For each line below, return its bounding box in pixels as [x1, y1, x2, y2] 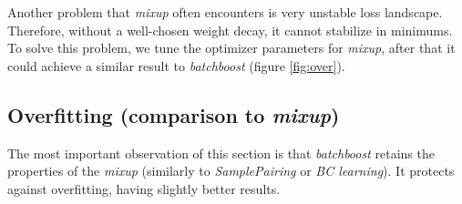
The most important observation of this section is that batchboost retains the [7, 143, 435, 162]
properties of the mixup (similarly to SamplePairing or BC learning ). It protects [7, 161, 455, 180]
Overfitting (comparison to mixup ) [7, 100, 340, 128]
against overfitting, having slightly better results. [7, 178, 281, 198]
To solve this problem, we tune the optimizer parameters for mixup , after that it [7, 38, 456, 57]
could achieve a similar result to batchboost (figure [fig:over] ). [7, 56, 345, 75]
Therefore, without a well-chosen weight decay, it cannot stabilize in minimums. [7, 20, 453, 39]
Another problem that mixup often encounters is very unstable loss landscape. [7, 3, 443, 21]
